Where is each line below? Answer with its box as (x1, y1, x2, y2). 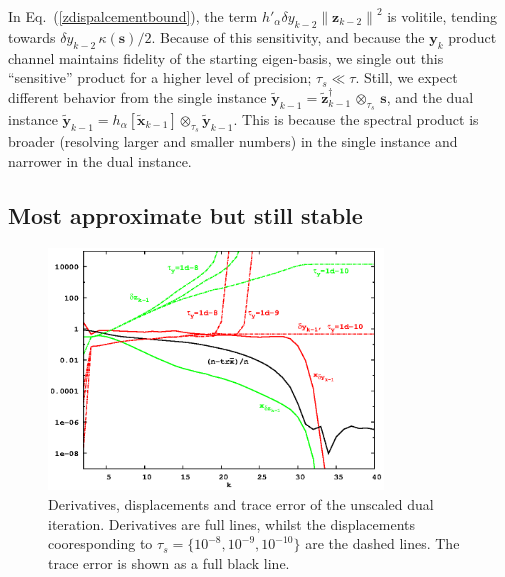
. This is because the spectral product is (233, 108, 479, 129)
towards (8, 26, 56, 47)
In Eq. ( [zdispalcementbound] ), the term (8, 6, 258, 26)
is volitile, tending (387, 6, 497, 26)
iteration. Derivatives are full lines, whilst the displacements (48, 513, 416, 534)
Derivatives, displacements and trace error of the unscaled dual (48, 493, 434, 514)
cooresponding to (48, 533, 153, 554)
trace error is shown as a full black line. (48, 552, 290, 573)
